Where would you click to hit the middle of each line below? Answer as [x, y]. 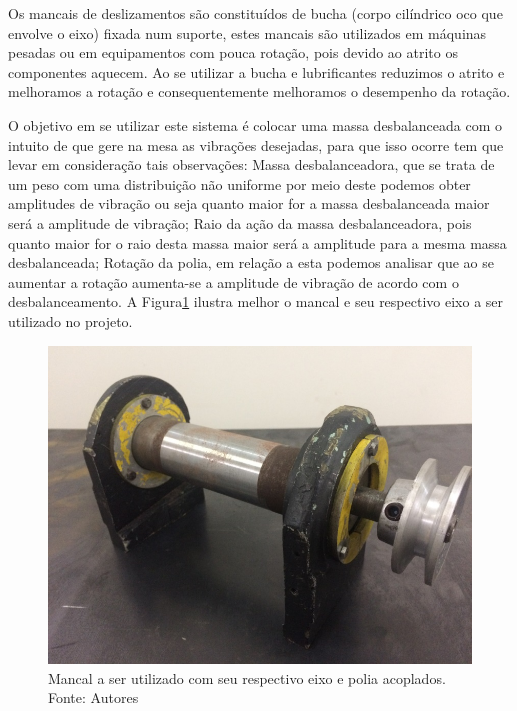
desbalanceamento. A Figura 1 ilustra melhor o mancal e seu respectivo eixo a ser [256, 301]
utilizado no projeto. [70, 320]
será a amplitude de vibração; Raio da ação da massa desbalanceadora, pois [240, 222]
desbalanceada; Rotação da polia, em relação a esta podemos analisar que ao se [251, 262]
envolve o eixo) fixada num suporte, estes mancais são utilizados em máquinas [247, 32]
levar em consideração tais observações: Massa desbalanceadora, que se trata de [251, 164]
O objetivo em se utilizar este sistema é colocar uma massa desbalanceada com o [255, 124]
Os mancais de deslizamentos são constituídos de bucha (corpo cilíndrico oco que [255, 13]
